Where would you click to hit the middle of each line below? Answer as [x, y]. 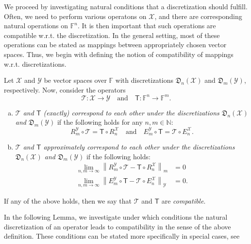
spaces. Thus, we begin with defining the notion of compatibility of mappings [119, 54]
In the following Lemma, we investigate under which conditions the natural [116, 217]
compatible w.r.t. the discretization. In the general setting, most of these [112, 35]
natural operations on [36, 26]
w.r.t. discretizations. [35, 64]
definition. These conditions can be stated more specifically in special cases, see [122, 236]
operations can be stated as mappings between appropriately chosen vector [115, 45]
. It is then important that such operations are [147, 26]
